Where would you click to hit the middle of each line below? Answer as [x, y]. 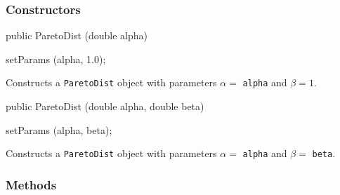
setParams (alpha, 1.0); [56, 59]
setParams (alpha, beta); [59, 129]
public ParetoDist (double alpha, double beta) [105, 106]
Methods [31, 184]
